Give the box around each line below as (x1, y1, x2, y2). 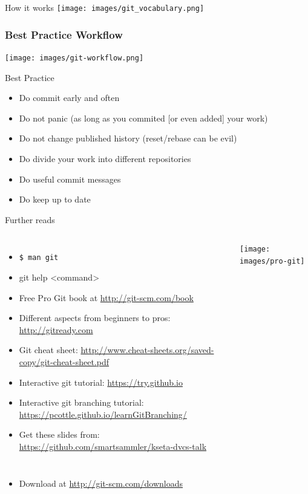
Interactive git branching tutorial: (19, 396, 144, 409)
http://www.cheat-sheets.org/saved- (80, 343, 214, 356)
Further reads (5, 213, 55, 226)
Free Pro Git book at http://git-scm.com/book (19, 291, 194, 304)
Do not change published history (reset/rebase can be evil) (19, 132, 237, 145)
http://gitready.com (19, 323, 93, 336)
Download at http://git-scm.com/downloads (19, 477, 183, 490)
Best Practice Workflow (5, 27, 123, 42)
